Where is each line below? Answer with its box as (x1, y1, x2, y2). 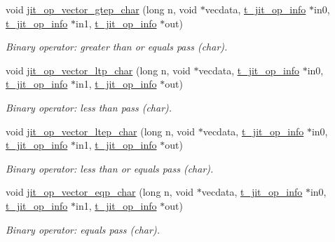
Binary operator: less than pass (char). (6, 100, 172, 114)
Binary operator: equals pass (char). (6, 222, 160, 236)
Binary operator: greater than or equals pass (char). (6, 39, 228, 54)
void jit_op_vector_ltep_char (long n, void (6, 123, 196, 138)
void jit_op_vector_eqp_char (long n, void (6, 184, 194, 199)
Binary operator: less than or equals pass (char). (6, 161, 214, 175)
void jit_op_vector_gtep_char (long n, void (6, 2, 198, 16)
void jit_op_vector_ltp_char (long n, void (6, 62, 191, 77)
